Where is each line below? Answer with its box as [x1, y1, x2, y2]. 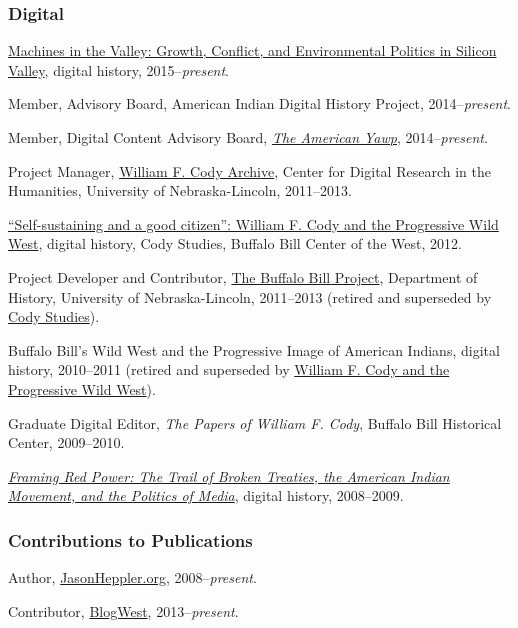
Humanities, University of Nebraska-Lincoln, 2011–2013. [8, 180, 352, 201]
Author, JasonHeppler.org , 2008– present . [8, 567, 257, 588]
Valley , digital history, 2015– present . [8, 59, 230, 80]
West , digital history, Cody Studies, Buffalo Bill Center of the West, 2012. [8, 233, 462, 254]
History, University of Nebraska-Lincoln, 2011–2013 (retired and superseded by [8, 286, 492, 307]
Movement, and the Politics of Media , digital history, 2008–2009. [8, 485, 404, 506]
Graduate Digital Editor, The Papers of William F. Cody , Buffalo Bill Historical [8, 412, 502, 433]
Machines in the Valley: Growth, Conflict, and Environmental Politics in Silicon [8, 40, 497, 61]
